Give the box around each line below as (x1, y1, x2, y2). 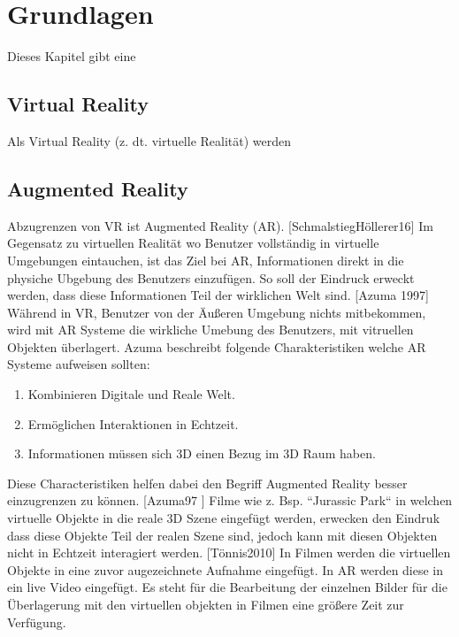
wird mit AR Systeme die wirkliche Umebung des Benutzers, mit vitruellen (7, 320, 414, 339)
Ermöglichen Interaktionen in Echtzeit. (27, 414, 239, 433)
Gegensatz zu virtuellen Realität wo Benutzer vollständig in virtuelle (7, 234, 379, 252)
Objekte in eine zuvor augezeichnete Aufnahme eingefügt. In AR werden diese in (7, 560, 444, 579)
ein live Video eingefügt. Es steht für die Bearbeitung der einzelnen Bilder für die (7, 578, 448, 596)
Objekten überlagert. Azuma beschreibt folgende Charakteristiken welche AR (7, 337, 426, 356)
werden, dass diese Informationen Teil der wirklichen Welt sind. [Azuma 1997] (7, 286, 429, 304)
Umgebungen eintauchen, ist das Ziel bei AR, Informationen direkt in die (7, 250, 404, 269)
